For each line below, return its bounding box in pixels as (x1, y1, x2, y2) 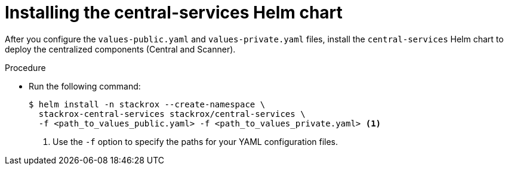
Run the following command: (29, 81, 141, 91)
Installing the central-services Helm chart (5, 2, 343, 23)
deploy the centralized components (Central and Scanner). (5, 44, 236, 54)
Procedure (5, 62, 46, 73)
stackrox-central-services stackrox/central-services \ (38, 109, 306, 119)
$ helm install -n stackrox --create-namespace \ (29, 99, 266, 109)
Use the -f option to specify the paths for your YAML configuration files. (53, 136, 338, 147)
